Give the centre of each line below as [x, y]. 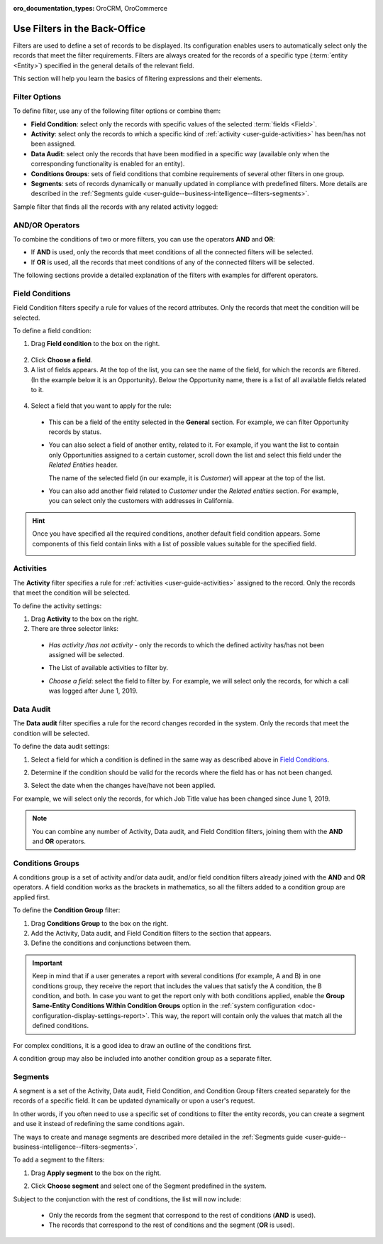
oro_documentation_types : [54, 8]
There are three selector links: [75, 629]
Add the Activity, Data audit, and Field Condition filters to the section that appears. [151, 934]
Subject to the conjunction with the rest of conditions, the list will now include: [127, 1199]
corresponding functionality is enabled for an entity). [108, 164]
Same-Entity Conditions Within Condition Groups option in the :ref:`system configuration [164, 1006]
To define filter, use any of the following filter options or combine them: [117, 111]
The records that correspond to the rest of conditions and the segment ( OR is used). [172, 1225]
